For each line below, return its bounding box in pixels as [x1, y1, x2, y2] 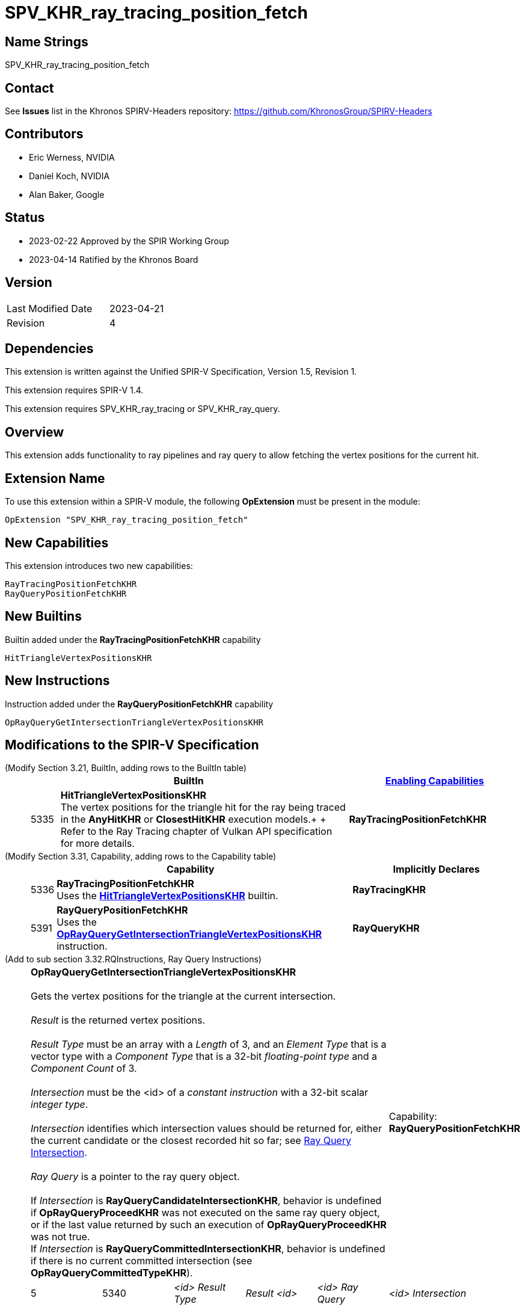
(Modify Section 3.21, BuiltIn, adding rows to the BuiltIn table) [5, 763, 247, 773]
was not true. [31, 1231, 90, 1243]
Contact [5, 80, 54, 96]
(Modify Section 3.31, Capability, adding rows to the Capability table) [5, 851, 277, 862]
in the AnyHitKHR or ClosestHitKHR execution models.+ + [60, 813, 327, 826]
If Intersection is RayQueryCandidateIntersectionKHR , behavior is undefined [31, 1195, 382, 1207]
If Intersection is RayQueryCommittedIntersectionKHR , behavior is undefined [31, 1243, 385, 1255]
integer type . [31, 1098, 88, 1111]
